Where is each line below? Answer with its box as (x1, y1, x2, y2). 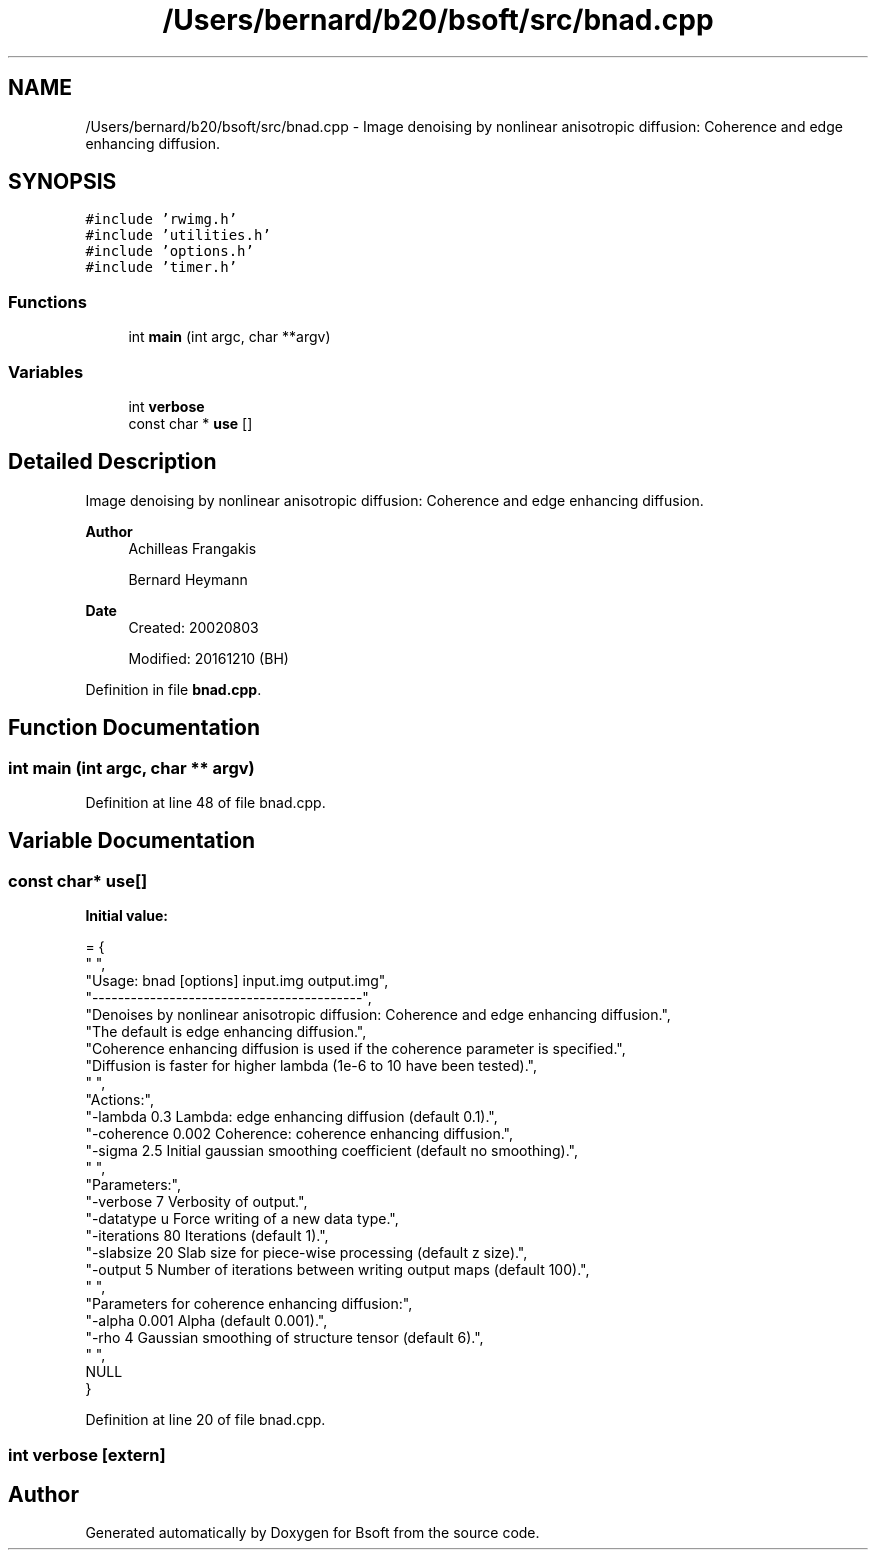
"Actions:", (85, 1091, 154, 1109)
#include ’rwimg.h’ (85, 211, 238, 228)
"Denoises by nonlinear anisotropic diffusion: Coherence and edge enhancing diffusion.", (85, 1006, 671, 1024)
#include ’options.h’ (85, 243, 254, 260)
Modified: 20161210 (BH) (128, 649, 289, 667)
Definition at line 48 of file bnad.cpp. (85, 794, 326, 811)
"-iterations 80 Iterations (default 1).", (85, 1227, 329, 1245)
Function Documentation (8, 715, 260, 741)
